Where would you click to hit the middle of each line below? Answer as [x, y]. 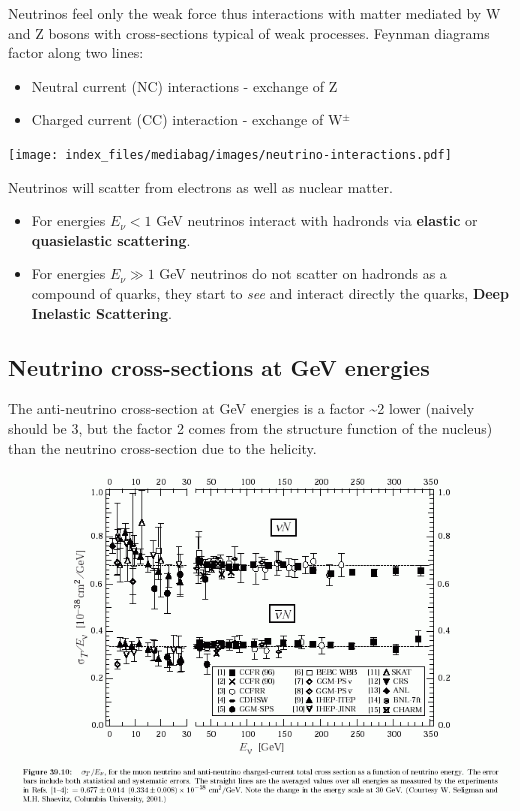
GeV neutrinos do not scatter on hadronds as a [303, 273]
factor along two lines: [76, 52]
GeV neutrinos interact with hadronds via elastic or [317, 220]
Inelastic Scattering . [101, 312]
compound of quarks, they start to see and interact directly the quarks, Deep [270, 293]
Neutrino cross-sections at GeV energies [219, 366]
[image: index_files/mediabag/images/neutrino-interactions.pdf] [230, 154]
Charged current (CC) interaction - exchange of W [187, 119]
